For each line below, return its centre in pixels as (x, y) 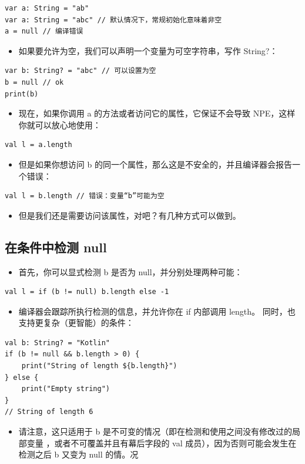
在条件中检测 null (56, 247)
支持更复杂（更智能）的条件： (76, 323)
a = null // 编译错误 (44, 31)
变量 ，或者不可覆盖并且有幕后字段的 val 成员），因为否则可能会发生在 (162, 443)
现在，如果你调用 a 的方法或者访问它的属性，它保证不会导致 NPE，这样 (157, 113)
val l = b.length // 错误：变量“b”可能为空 (85, 196)
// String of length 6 (49, 412)
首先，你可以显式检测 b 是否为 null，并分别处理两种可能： (130, 271)
